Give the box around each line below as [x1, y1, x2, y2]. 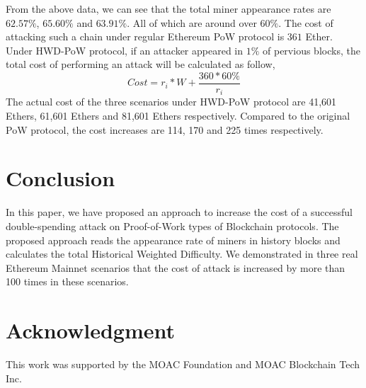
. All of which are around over [127, 15, 257, 30]
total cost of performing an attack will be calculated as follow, [6, 57, 275, 72]
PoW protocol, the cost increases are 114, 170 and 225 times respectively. [6, 122, 324, 137]
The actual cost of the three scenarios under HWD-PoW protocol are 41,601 [6, 94, 337, 109]
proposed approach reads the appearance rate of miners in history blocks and [6, 232, 341, 247]
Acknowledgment [6, 316, 175, 345]
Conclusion [6, 164, 115, 193]
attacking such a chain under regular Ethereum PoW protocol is [6, 29, 285, 44]
